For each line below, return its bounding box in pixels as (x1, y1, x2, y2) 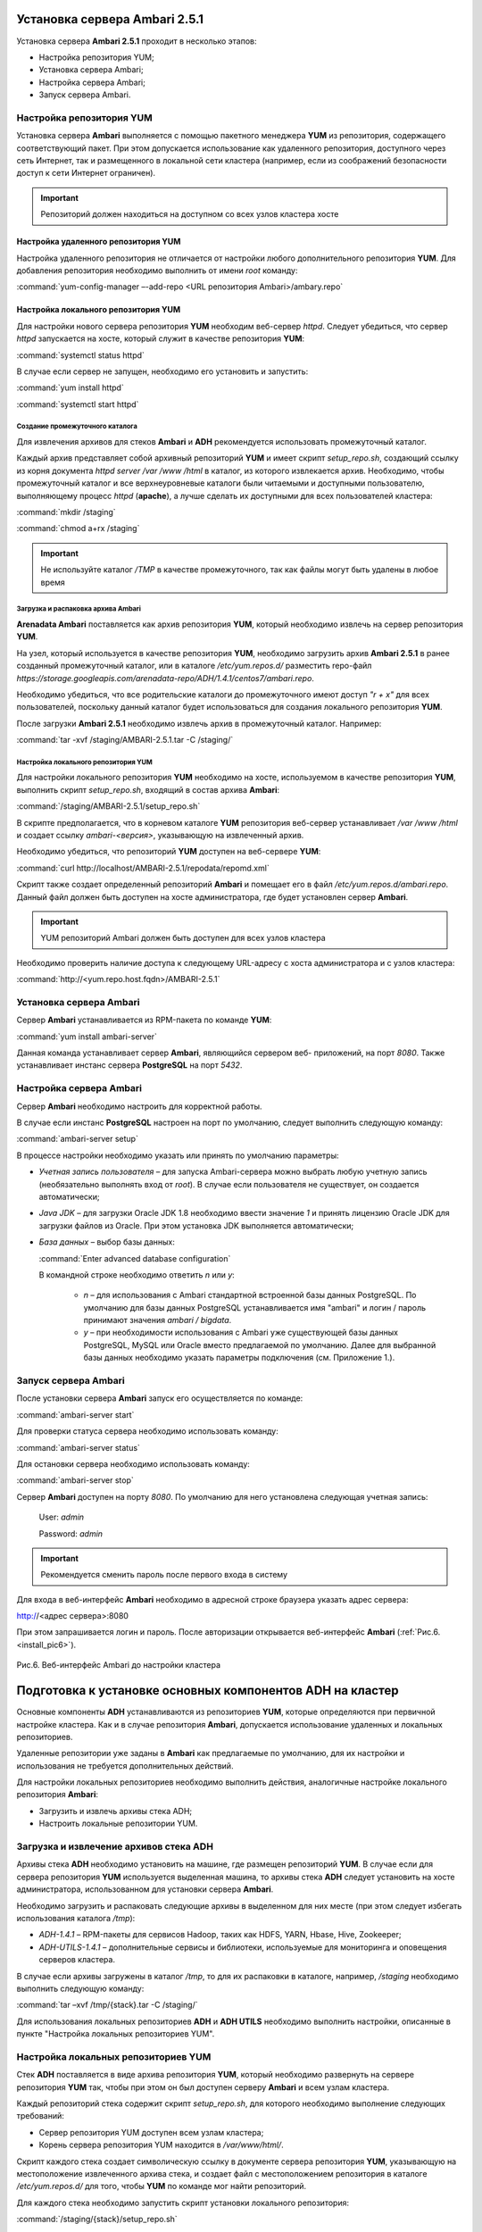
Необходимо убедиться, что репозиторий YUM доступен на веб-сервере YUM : (16, 846, 321, 857)
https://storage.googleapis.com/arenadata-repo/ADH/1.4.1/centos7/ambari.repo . (16, 672, 314, 683)
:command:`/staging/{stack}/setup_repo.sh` (16, 2214, 178, 2225)
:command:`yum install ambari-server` (16, 1031, 158, 1042)
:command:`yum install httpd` (16, 382, 124, 393)
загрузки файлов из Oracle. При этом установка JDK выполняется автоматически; (38, 1220, 354, 1231)
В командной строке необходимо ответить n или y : (38, 1269, 236, 1280)
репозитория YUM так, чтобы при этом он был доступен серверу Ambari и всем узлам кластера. (16, 2081, 390, 2093)
